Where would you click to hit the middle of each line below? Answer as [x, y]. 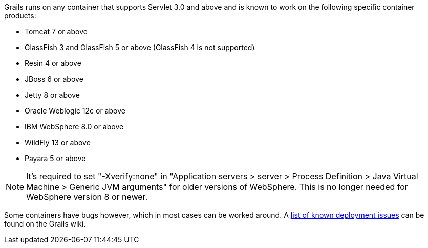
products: [20, 16]
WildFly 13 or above [58, 142]
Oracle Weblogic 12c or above [75, 111]
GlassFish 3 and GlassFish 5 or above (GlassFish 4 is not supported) [140, 47]
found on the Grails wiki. [45, 224]
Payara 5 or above [55, 158]
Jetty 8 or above [52, 95]
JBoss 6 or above [54, 79]
